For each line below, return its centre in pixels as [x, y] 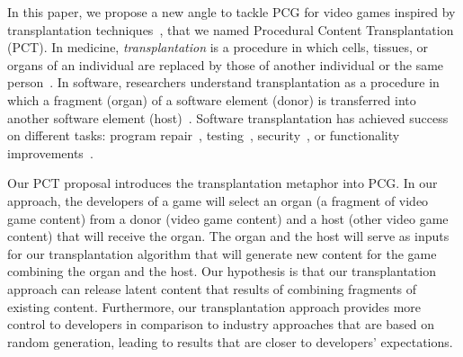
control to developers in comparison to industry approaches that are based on [221, 324]
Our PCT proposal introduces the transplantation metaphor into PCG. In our [223, 183]
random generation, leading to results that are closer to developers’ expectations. [230, 341]
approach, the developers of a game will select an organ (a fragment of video [218, 200]
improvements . [50, 152]
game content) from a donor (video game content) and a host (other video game [228, 218]
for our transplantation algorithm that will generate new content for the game [222, 253]
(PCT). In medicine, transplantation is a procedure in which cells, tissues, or [218, 47]
